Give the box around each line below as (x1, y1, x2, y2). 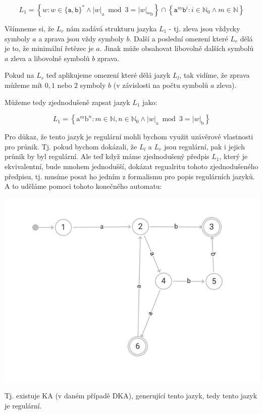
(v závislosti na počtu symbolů (113, 79, 208, 90)
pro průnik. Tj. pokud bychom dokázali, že (5, 141, 137, 151)
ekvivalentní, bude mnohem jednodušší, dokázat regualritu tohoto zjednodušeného (5, 161, 258, 171)
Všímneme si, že (5, 23, 55, 33)
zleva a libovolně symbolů (11, 53, 90, 63)
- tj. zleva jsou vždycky (169, 23, 240, 33)
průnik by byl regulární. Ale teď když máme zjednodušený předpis (5, 151, 209, 162)
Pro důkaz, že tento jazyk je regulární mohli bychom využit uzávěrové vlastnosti (5, 131, 253, 142)
